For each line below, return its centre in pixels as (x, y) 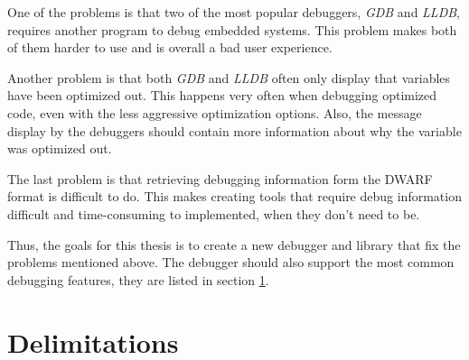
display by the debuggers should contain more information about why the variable (234, 130)
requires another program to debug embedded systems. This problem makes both (232, 29)
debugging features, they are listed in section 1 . (138, 279)
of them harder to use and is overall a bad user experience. (170, 47)
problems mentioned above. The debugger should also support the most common (231, 262)
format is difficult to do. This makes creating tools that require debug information (234, 196)
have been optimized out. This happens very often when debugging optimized (222, 95)
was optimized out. (60, 148)
